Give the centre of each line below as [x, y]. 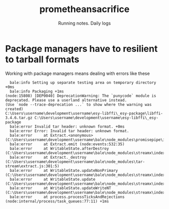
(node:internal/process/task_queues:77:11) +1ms [57, 201]
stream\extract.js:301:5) [32, 166]
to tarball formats [42, 59]
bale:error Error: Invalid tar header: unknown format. [69, 131]
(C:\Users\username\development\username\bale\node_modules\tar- [75, 162]
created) [14, 109]
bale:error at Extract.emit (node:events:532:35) [67, 144]
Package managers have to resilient [81, 48]
